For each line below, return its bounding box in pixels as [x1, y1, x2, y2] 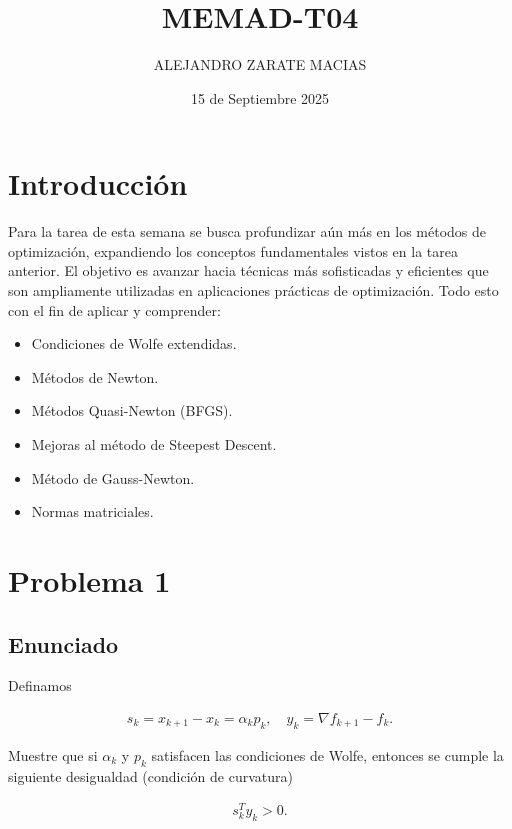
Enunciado [8, 628, 119, 659]
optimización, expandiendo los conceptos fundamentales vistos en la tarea [8, 240, 458, 261]
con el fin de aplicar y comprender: [8, 299, 221, 320]
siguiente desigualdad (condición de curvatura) [8, 765, 293, 786]
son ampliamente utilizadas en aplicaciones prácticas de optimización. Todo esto [8, 280, 499, 301]
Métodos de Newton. [31, 366, 159, 387]
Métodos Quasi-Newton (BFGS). [31, 400, 233, 421]
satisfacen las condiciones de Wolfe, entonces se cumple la [151, 744, 504, 765]
